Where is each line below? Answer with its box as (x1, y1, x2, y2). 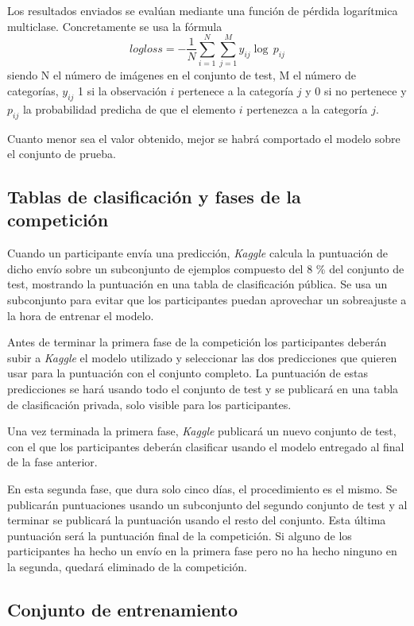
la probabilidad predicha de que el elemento (22, 100, 236, 117)
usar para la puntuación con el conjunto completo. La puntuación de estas (7, 365, 368, 381)
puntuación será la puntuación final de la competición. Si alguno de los (7, 527, 352, 543)
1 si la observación (78, 82, 167, 99)
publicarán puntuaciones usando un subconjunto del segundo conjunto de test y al (7, 496, 408, 512)
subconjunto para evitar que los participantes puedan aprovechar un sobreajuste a (7, 292, 407, 308)
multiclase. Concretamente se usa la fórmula (7, 17, 222, 34)
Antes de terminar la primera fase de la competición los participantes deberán (7, 334, 387, 350)
